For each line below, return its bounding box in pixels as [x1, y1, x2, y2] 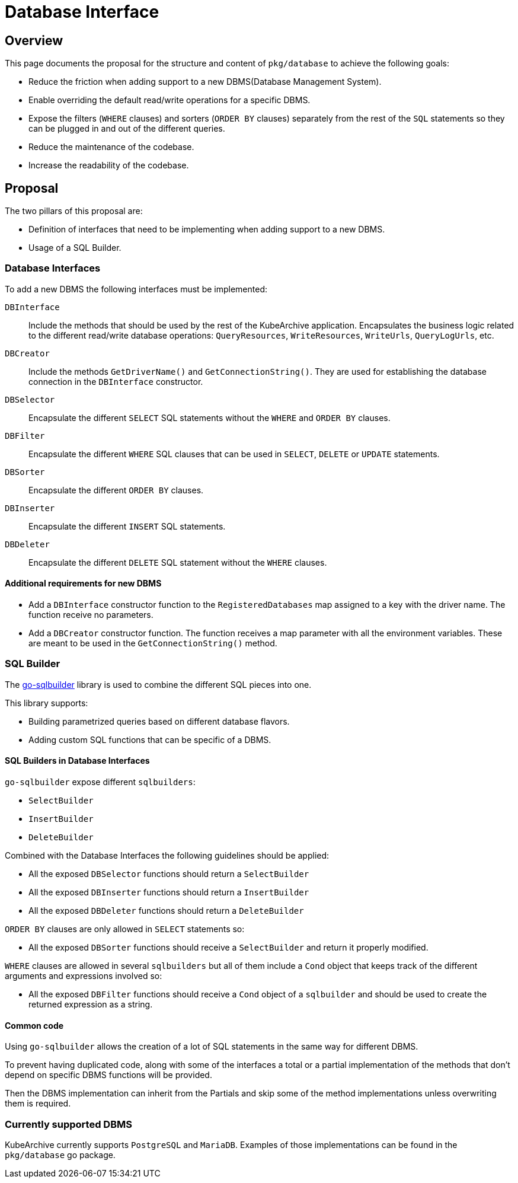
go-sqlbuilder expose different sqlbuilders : [5, 776, 196, 787]
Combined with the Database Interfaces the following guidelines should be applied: [5, 850, 330, 860]
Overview [5, 33, 63, 48]
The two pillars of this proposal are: [5, 206, 143, 216]
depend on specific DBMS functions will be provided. [5, 1070, 212, 1080]
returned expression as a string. [28, 999, 153, 1009]
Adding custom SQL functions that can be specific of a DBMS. [28, 734, 271, 745]
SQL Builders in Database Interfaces [5, 755, 150, 766]
